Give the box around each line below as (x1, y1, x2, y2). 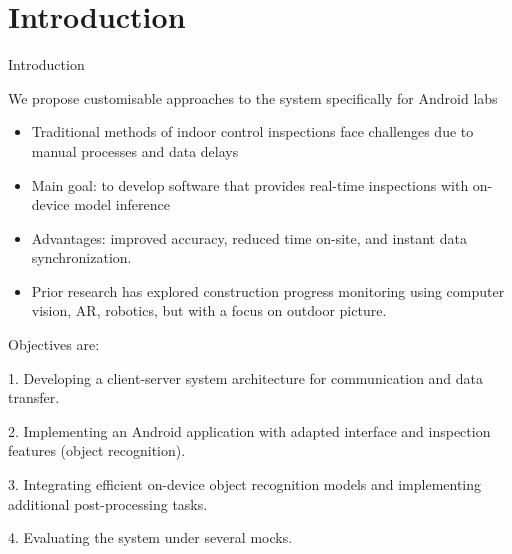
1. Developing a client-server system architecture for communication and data (8, 367, 484, 388)
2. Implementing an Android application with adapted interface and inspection (8, 420, 491, 441)
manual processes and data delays (31, 140, 239, 161)
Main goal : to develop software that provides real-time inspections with (31, 174, 469, 195)
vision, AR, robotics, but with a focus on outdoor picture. (31, 300, 387, 321)
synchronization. (31, 247, 132, 268)
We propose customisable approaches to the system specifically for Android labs (8, 87, 498, 108)
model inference (74, 194, 170, 215)
